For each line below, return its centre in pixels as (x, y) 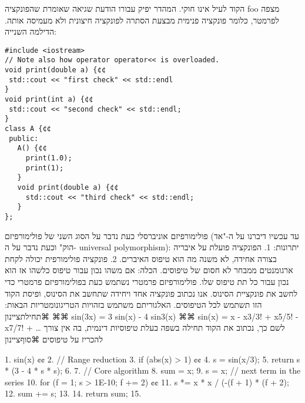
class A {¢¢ (28, 129)
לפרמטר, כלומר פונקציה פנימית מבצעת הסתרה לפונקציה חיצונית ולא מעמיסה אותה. (142, 20)
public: (24, 138)
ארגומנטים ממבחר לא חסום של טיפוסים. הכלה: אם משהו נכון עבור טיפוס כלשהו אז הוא (149, 270)
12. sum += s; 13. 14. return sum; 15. (73, 393)
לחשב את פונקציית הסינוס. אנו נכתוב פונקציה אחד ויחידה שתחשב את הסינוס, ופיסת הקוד (151, 293)
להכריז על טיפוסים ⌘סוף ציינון (54, 339)
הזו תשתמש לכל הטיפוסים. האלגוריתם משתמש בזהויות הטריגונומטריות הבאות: (133, 305)
